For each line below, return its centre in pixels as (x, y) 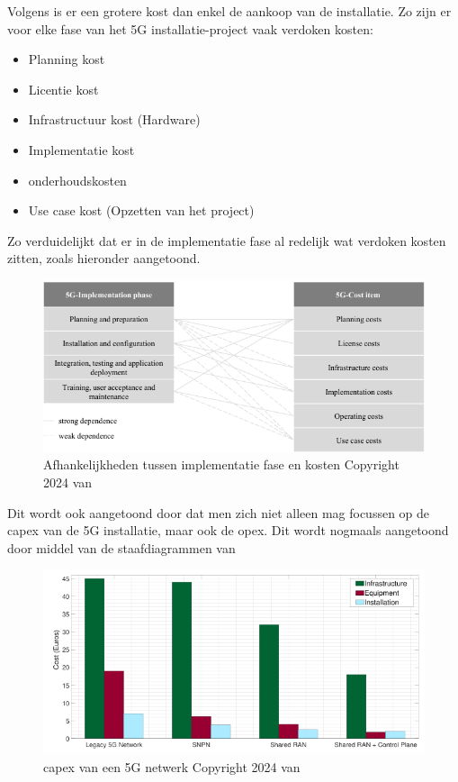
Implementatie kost (81, 149)
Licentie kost (63, 89)
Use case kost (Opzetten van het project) (141, 210)
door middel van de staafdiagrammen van (121, 547)
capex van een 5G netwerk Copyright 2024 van (172, 767)
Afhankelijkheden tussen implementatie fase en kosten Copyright (221, 464)
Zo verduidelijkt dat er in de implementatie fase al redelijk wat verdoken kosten (227, 240)
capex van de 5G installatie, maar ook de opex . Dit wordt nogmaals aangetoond (228, 530)
